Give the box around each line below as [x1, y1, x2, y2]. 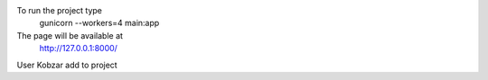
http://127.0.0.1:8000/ [39, 43, 117, 54]
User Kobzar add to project [16, 59, 117, 70]
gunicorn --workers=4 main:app [39, 18, 160, 29]
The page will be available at [16, 30, 124, 40]
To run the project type [16, 5, 103, 15]
